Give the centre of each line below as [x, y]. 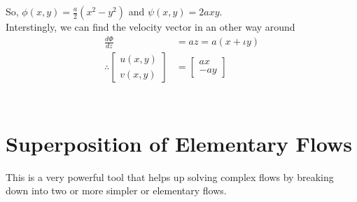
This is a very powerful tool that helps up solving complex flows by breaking [170, 176]
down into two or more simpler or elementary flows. [116, 190]
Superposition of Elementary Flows [179, 143]
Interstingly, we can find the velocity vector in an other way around [150, 27]
